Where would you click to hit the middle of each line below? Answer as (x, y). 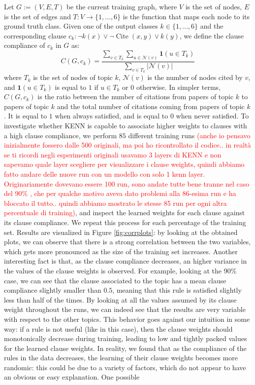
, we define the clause (212, 35)
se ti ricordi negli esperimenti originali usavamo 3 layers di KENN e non (113, 154)
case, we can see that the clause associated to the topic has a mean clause (115, 280)
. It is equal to (26, 116)
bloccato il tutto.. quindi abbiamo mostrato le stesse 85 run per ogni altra (115, 203)
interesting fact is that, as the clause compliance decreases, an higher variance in (126, 261)
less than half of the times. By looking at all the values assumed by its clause (120, 299)
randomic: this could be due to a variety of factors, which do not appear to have (125, 367)
